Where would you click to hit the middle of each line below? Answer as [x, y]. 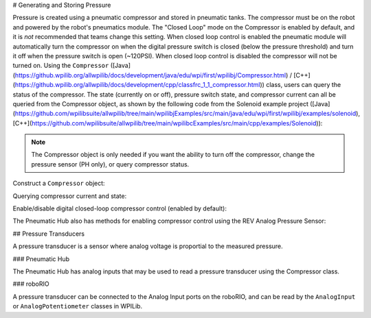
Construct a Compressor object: [59, 183]
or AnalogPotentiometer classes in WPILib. [78, 306]
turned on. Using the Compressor [61, 66]
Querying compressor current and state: [70, 196]
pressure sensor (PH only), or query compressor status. [110, 164]
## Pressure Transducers [49, 234]
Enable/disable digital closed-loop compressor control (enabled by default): [120, 208]
